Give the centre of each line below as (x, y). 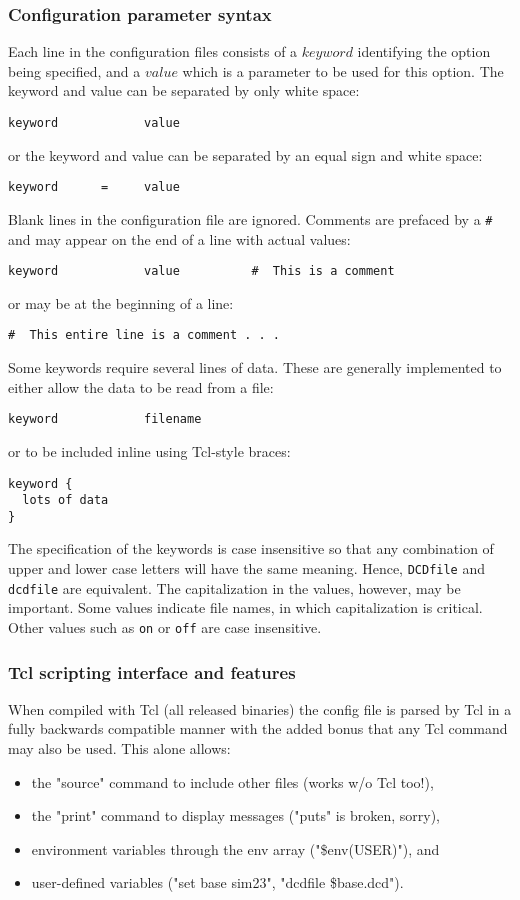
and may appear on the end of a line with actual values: (179, 238)
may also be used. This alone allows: (119, 748)
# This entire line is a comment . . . (144, 335)
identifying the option (424, 51)
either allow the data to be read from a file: (141, 386)
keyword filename (105, 419)
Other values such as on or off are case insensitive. (165, 626)
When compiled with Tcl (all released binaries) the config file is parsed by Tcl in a (260, 708)
